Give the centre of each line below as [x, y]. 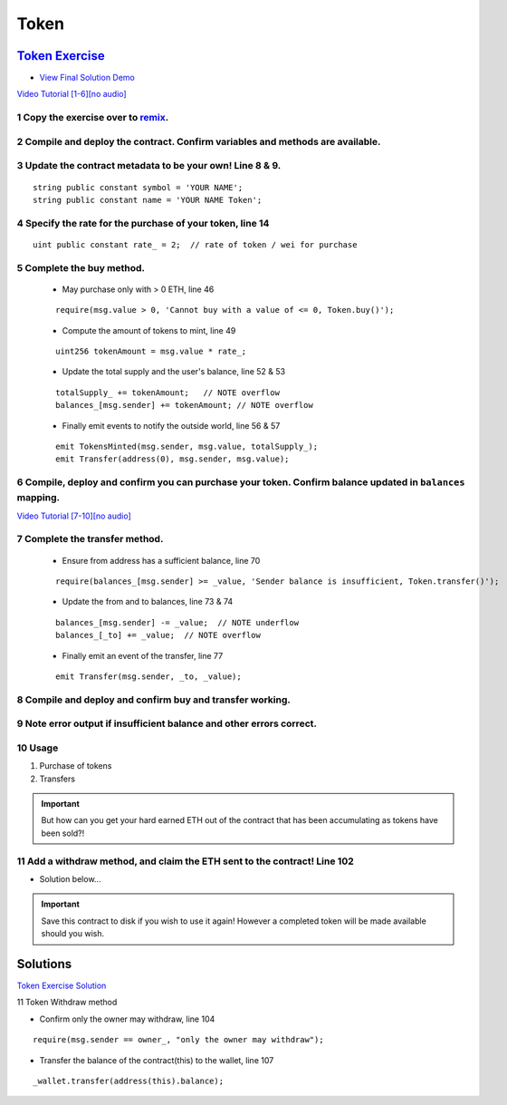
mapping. [38, 498]
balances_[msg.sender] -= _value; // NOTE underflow [177, 622]
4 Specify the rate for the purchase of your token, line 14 [143, 223]
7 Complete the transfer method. [90, 539]
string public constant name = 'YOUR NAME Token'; [148, 200]
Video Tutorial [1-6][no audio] [72, 94]
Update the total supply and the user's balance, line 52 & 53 [173, 372]
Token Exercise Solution [62, 986]
